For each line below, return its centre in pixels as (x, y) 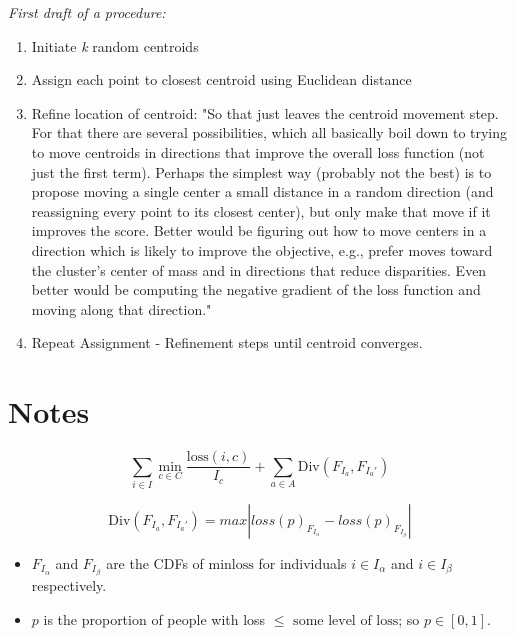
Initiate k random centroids (115, 45)
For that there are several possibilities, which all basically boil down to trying (269, 132)
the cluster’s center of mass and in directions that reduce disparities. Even (259, 269)
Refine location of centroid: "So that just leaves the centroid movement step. (265, 112)
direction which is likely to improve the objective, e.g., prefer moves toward (262, 249)
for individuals (302, 562)
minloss (231, 564)
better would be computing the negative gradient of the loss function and (256, 289)
